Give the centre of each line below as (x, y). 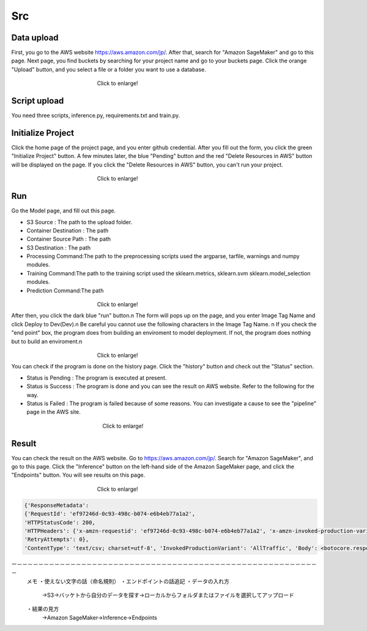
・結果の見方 (43, 609)
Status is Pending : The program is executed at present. (97, 378)
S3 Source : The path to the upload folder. (80, 222)
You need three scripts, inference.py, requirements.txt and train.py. (96, 116)
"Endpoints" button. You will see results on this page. (78, 475)
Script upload (38, 101)
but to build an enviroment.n (47, 341)
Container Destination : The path (68, 230)
